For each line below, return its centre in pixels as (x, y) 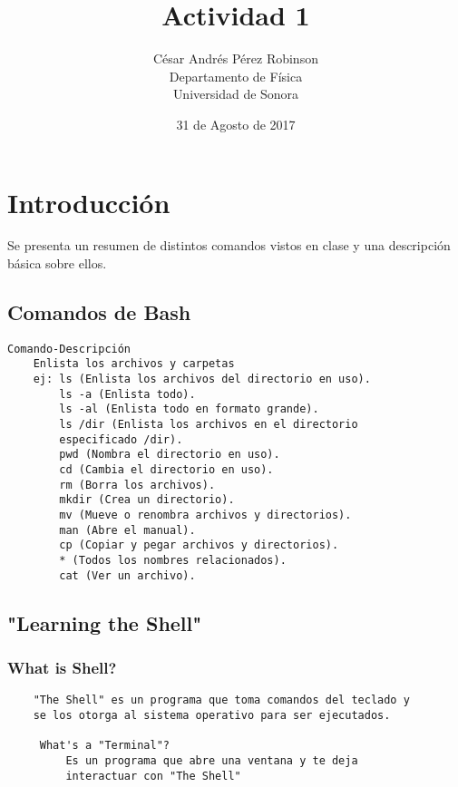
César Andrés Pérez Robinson (236, 58)
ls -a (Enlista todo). (127, 394)
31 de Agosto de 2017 (236, 124)
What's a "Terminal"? (104, 746)
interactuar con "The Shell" (153, 776)
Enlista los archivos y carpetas (134, 364)
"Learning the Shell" (105, 622)
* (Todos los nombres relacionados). (173, 561)
